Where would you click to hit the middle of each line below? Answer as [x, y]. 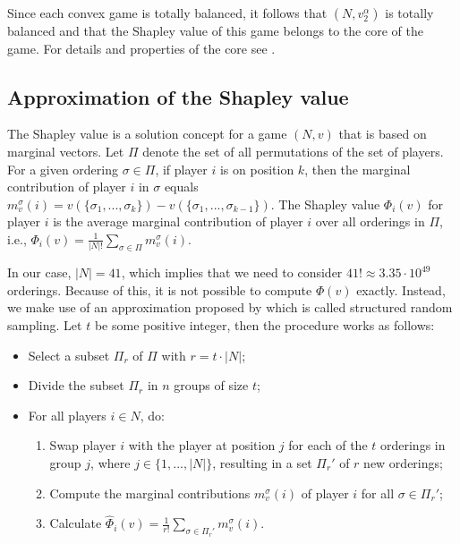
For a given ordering [63, 169]
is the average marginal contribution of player [178, 221]
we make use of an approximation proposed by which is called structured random [230, 307]
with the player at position [202, 445]
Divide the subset [76, 385]
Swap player [83, 445]
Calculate [76, 523]
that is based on [383, 134]
